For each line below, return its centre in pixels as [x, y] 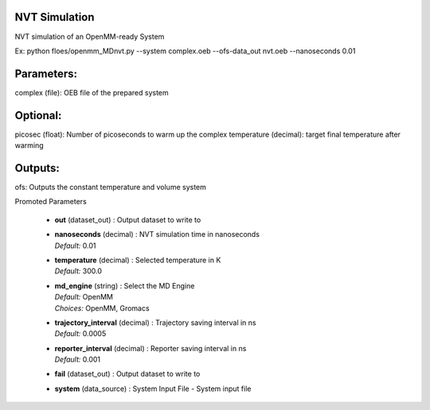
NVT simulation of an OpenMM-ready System [90, 37]
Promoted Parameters [51, 202]
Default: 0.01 [75, 246]
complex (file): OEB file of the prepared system [92, 92]
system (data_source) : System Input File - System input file [153, 389]
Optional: [38, 115]
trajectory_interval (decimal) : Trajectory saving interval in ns [155, 323]
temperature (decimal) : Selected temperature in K [138, 260]
